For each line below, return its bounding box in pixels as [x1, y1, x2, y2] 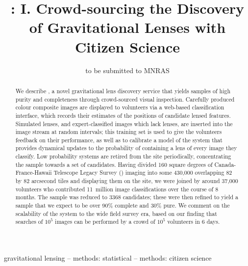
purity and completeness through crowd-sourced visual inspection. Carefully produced [15, 95, 235, 103]
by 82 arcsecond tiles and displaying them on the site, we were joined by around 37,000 [15, 177, 238, 185]
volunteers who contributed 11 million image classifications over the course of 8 [15, 185, 219, 193]
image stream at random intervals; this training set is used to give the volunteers [15, 128, 222, 136]
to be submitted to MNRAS [85, 65, 170, 75]
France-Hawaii [15, 168, 52, 177]
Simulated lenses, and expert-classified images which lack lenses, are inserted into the [15, 119, 233, 128]
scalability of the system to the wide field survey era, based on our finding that [15, 209, 217, 217]
